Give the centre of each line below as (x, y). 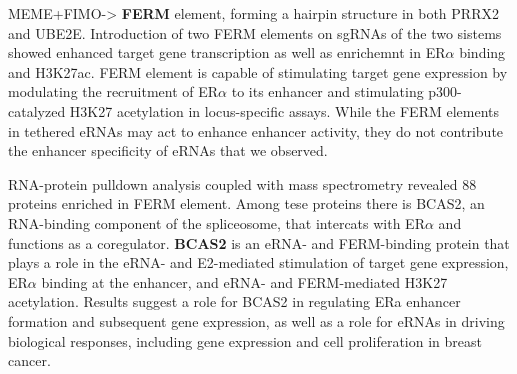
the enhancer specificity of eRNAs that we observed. (168, 150)
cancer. (29, 360)
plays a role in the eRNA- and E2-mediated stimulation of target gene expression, (258, 262)
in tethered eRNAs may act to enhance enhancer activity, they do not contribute (256, 130)
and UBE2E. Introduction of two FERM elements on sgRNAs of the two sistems (255, 32)
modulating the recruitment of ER (113, 91)
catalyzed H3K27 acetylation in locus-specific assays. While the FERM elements (253, 110)
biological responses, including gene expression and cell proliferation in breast (245, 340)
